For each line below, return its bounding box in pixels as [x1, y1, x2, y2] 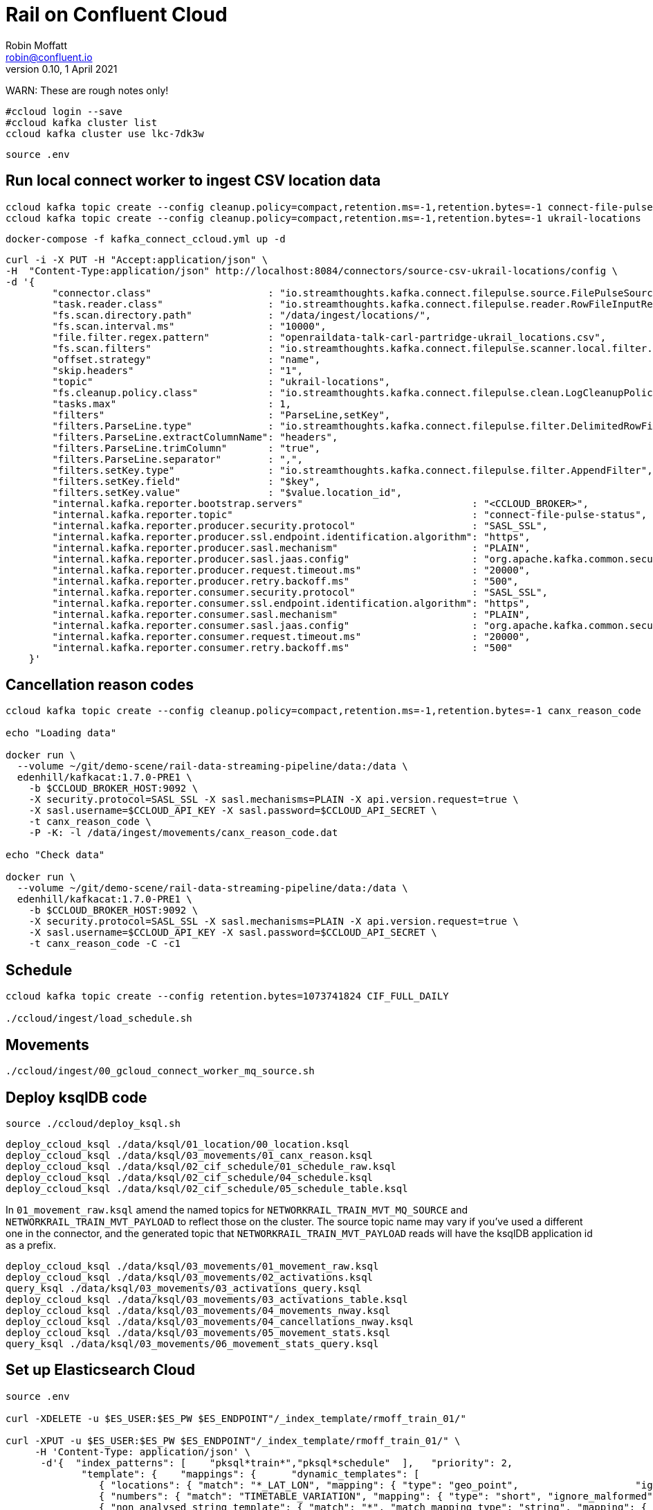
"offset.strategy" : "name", [52, 353, 321, 365]
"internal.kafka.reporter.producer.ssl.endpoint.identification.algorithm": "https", [52, 531, 531, 542]
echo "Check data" [6, 849, 105, 861]
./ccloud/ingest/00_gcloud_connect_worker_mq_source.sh [6, 1065, 315, 1077]
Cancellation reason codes [6, 676, 194, 694]
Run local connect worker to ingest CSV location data [6, 172, 381, 190]
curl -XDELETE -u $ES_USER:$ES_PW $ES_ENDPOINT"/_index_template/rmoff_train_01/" [6, 1412, 466, 1424]
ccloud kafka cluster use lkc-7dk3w [6, 127, 204, 139]
